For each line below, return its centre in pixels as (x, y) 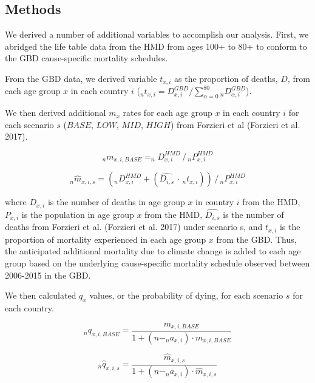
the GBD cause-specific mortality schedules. (86, 58)
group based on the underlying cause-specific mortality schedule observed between (157, 263)
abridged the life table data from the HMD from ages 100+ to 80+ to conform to (156, 46)
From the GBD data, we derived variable (81, 78)
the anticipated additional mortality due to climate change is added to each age (153, 251)
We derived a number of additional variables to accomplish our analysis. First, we (157, 34)
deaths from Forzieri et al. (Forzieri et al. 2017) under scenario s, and (134, 227)
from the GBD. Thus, (256, 239)
